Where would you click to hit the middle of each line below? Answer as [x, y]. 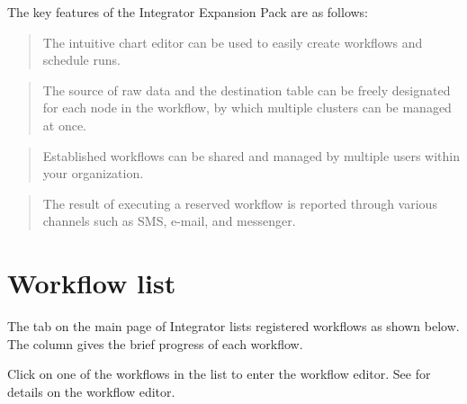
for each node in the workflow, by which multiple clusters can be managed [247, 108]
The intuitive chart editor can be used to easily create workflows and [233, 42]
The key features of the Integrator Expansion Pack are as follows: [188, 12]
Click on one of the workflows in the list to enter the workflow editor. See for [219, 374]
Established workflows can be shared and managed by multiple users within [251, 155]
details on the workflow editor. [91, 391]
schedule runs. [81, 60]
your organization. [93, 173]
